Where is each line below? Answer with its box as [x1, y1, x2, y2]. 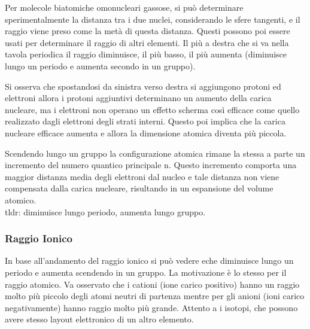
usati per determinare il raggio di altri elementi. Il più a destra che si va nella [5, 36, 289, 48]
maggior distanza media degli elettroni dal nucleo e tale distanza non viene [5, 170, 279, 182]
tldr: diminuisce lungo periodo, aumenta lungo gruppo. [5, 205, 206, 218]
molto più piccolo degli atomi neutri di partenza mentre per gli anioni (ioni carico [5, 290, 305, 302]
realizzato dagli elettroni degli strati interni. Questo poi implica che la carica [5, 115, 285, 127]
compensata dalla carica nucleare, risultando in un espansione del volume [5, 182, 273, 194]
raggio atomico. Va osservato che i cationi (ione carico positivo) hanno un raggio [5, 278, 300, 290]
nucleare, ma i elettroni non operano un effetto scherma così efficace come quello [5, 103, 300, 115]
